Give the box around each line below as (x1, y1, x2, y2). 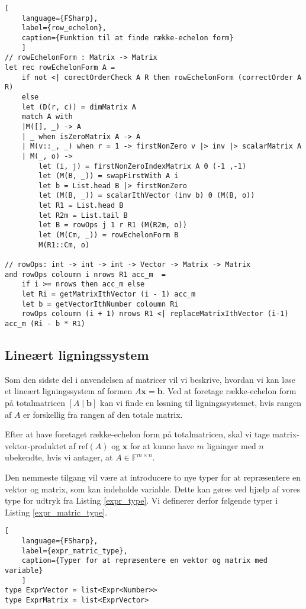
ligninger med (207, 439, 256, 452)
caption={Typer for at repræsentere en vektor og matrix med (21, 556, 268, 565)
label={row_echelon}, (21, 24, 107, 33)
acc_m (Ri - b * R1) (5, 320, 86, 328)
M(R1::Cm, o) (38, 240, 90, 249)
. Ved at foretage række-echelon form (162, 385, 297, 397)
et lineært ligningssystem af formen (5, 385, 133, 397)
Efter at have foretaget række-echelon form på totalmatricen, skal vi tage (5, 428, 270, 440)
